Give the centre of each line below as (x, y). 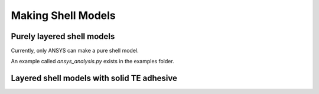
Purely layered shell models (63, 36)
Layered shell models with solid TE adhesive (94, 78)
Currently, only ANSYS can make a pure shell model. (75, 51)
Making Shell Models (64, 15)
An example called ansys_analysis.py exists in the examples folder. (92, 61)
